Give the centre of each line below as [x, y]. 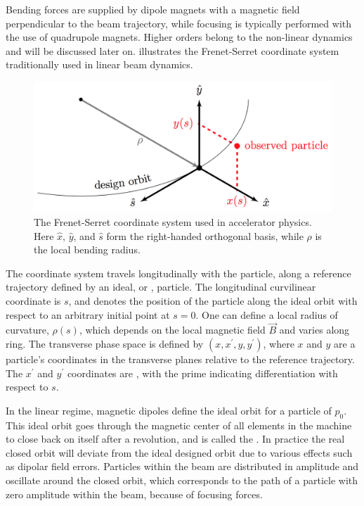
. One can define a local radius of [267, 314]
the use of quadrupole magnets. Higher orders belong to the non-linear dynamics [179, 37]
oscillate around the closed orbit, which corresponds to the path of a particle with [182, 480]
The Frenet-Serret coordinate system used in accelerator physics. [173, 222]
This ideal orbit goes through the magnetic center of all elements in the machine [179, 425]
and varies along [314, 330]
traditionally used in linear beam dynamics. [99, 64]
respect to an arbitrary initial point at [88, 314]
